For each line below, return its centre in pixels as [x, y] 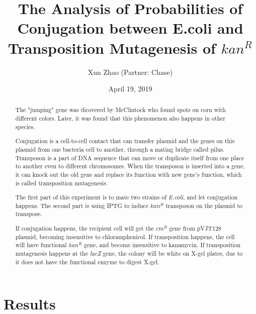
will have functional [41, 245]
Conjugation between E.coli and [130, 28]
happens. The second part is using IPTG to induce [82, 205]
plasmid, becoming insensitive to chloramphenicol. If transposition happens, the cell [125, 236]
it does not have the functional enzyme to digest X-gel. [87, 261]
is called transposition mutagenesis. [62, 183]
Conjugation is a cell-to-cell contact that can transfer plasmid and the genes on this [125, 141]
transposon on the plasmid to [204, 205]
